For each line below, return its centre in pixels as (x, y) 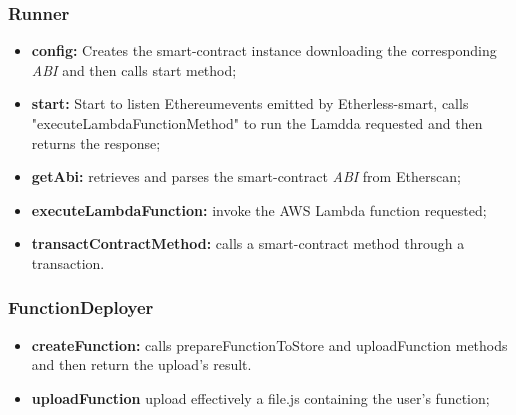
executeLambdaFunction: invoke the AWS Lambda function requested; (259, 209)
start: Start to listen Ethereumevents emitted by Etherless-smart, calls (250, 103)
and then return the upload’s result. (141, 364)
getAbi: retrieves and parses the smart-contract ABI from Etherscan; (246, 176)
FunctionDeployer (81, 307)
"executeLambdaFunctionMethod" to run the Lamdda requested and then (257, 123)
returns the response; (96, 142)
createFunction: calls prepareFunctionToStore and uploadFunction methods (269, 344)
